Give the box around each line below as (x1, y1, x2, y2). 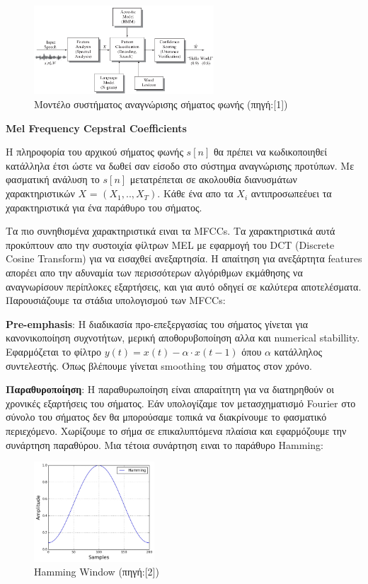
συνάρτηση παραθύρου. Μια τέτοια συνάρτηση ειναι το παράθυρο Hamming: (6, 437, 323, 452)
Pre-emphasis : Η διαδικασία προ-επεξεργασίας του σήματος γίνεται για (6, 316, 309, 331)
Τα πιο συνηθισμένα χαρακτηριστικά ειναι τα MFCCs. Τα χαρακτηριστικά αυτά (6, 223, 335, 238)
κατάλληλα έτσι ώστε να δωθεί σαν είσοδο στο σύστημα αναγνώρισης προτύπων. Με (6, 158, 355, 173)
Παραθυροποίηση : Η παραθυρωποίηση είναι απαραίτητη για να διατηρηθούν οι (6, 382, 335, 397)
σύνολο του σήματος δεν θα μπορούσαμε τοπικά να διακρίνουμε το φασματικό (6, 409, 327, 424)
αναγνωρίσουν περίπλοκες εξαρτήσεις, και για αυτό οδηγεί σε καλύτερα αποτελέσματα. (6, 279, 362, 293)
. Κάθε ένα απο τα (157, 186, 234, 201)
